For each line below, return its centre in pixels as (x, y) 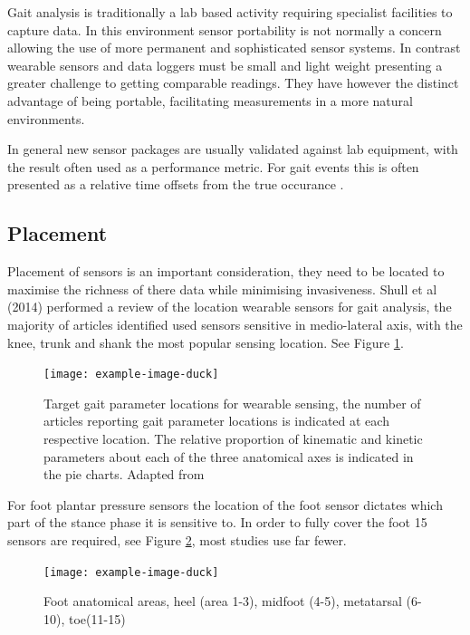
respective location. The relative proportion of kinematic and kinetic (233, 438)
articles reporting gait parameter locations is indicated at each (216, 421)
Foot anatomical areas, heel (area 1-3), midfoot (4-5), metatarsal (223, 601)
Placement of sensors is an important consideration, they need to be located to (226, 271)
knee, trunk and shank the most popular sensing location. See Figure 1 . (206, 342)
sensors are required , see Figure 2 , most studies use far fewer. (177, 539)
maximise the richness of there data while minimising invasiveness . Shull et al (222, 289)
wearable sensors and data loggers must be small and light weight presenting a (225, 65)
